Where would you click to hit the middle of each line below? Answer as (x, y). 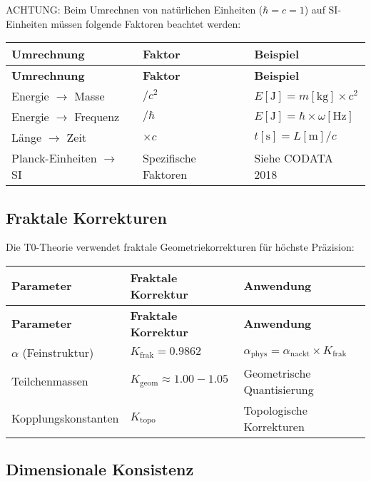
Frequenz (97, 117)
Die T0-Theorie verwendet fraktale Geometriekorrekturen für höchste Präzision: (180, 247)
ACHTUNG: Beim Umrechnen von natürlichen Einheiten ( (134, 9)
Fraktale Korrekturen (86, 217)
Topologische (275, 410)
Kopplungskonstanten (65, 418)
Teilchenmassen (50, 381)
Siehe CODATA (294, 158)
